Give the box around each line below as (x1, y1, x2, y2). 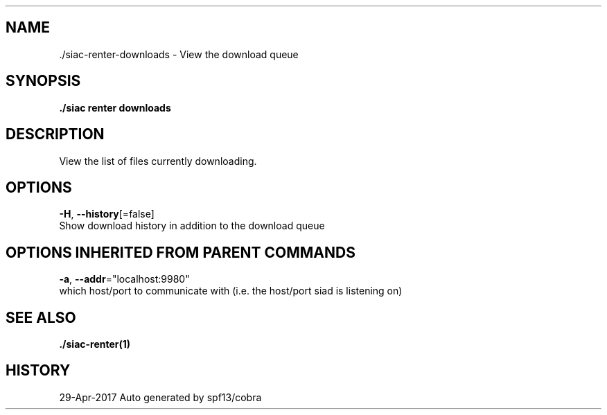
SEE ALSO (6, 308, 76, 326)
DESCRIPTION (6, 125, 105, 143)
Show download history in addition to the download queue (59, 220, 325, 232)
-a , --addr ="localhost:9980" (59, 273, 190, 285)
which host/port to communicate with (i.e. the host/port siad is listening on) (59, 285, 403, 297)
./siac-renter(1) (59, 338, 131, 351)
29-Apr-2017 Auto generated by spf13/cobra (59, 391, 262, 403)
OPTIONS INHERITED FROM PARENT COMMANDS (6, 243, 355, 261)
